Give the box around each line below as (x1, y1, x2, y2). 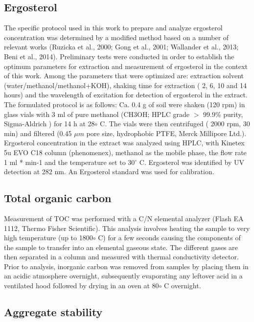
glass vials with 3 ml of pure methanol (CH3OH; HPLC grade (4, 109, 190, 119)
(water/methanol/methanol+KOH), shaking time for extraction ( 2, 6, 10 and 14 (4, 80, 247, 90)
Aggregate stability (4, 304, 103, 320)
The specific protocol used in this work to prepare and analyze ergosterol (4, 23, 223, 33)
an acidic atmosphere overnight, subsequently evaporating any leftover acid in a (4, 271, 243, 281)
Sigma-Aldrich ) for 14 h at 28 (4, 118, 95, 129)
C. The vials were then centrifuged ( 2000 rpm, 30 (100, 118, 250, 129)
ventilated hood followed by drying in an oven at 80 (4, 280, 159, 291)
